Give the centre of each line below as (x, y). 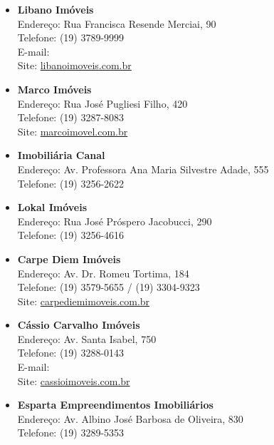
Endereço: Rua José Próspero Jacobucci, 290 (115, 221)
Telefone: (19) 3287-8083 (71, 117)
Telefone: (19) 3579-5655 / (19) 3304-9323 (109, 287)
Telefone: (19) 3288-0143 (71, 353)
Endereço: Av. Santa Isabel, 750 (87, 338)
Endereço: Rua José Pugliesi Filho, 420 (102, 103)
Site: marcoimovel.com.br (73, 131)
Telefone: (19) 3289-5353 (71, 433)
